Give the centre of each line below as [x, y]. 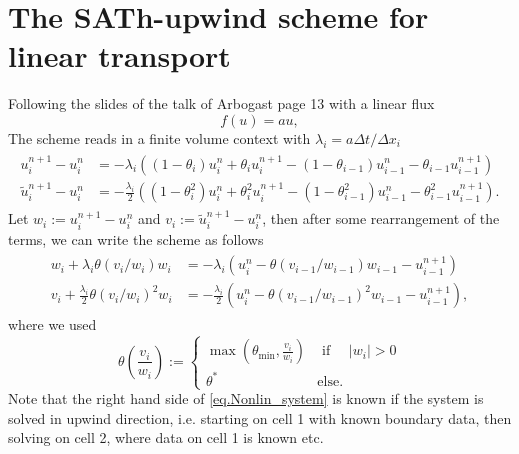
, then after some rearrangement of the [381, 218]
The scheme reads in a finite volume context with [159, 137]
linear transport [119, 55]
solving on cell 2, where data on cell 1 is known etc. [166, 437]
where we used [52, 324]
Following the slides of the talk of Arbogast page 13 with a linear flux [221, 103]
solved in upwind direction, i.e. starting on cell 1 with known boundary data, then [260, 417]
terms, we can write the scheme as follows [136, 238]
